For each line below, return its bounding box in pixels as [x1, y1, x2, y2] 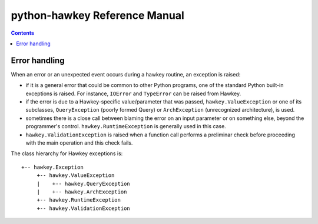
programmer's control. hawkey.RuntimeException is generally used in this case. [25, 123, 226, 130]
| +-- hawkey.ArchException [37, 188, 127, 195]
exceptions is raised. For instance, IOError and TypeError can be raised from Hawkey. [25, 90, 241, 97]
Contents [11, 29, 35, 36]
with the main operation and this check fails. [25, 139, 133, 146]
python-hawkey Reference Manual [11, 9, 185, 22]
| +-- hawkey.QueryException [37, 180, 131, 187]
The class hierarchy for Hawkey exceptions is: [11, 150, 123, 157]
